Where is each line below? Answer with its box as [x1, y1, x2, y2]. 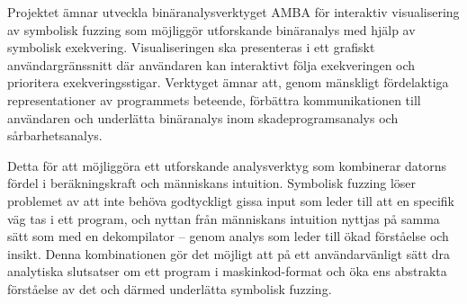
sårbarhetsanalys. [7, 126, 103, 145]
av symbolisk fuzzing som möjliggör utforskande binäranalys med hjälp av [7, 20, 416, 39]
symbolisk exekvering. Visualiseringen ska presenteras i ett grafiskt [7, 38, 375, 57]
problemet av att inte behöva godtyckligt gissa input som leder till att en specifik [7, 191, 454, 210]
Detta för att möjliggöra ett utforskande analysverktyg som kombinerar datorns [7, 156, 447, 174]
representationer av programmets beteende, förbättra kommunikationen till [7, 90, 421, 109]
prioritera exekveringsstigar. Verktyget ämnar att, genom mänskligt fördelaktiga [7, 73, 449, 92]
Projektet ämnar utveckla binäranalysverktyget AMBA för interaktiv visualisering [7, 3, 460, 21]
